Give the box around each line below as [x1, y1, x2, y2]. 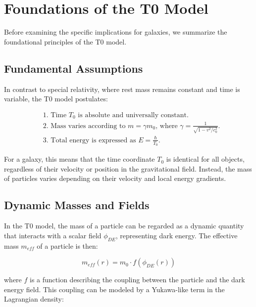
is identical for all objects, [166, 154, 245, 164]
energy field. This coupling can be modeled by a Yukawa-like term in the [4, 284, 225, 294]
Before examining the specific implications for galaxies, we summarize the [4, 27, 227, 37]
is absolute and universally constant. [78, 111, 189, 119]
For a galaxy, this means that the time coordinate [4, 154, 155, 164]
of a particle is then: [37, 240, 98, 251]
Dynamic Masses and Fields [4, 197, 150, 213]
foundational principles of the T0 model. [4, 36, 127, 46]
